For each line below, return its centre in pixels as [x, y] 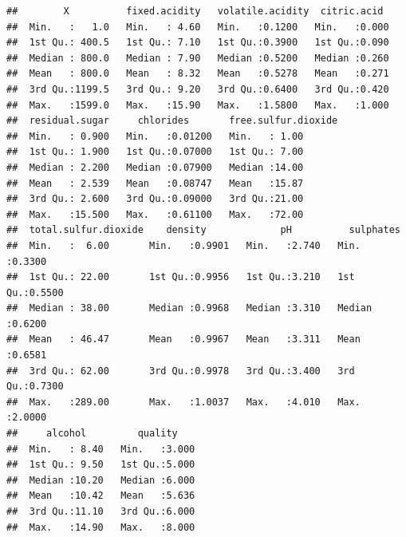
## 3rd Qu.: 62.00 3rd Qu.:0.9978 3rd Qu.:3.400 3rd [181, 371]
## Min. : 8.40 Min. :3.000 [101, 449]
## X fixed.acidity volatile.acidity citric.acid [195, 11]
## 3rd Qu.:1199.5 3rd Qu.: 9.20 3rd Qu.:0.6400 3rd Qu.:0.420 [198, 89]
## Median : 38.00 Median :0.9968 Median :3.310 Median [189, 308]
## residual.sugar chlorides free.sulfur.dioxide [172, 121]
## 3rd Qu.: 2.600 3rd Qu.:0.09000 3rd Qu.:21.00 [155, 199]
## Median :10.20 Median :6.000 [101, 480]
